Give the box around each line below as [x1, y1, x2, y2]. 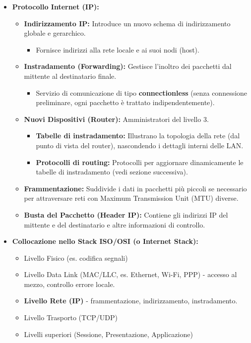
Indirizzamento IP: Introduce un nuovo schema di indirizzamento [24, 18, 231, 28]
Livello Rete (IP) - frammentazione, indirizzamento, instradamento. [24, 295, 238, 306]
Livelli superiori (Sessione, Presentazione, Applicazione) [24, 329, 193, 339]
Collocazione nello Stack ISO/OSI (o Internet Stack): [12, 236, 198, 246]
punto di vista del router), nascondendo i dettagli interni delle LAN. [36, 140, 244, 150]
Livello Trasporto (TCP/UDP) [24, 312, 118, 323]
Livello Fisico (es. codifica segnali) [24, 252, 128, 263]
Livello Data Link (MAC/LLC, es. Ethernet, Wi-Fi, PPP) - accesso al [24, 269, 237, 280]
